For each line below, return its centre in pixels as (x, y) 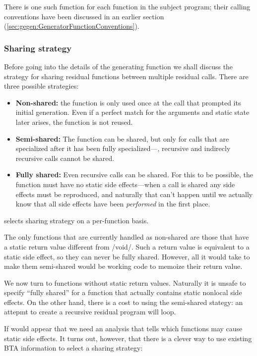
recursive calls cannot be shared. (65, 158)
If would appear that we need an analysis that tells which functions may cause (123, 329)
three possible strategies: (41, 86)
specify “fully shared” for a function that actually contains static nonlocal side (123, 292)
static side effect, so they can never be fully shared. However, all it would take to (127, 256)
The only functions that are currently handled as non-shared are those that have (127, 237)
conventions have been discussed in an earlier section (84, 16)
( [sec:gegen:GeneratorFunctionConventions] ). (72, 26)
